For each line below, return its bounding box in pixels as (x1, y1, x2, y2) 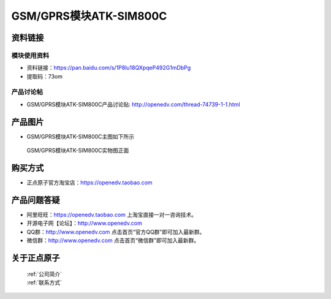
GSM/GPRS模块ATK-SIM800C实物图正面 (26, 147, 129, 154)
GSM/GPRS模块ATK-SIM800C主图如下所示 (26, 132, 135, 140)
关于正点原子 (11, 252, 60, 263)
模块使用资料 (11, 51, 50, 59)
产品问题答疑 (11, 195, 60, 205)
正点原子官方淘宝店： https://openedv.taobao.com (26, 179, 153, 186)
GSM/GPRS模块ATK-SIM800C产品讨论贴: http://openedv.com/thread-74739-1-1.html (26, 100, 240, 108)
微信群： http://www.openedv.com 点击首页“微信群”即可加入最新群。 (26, 237, 199, 244)
